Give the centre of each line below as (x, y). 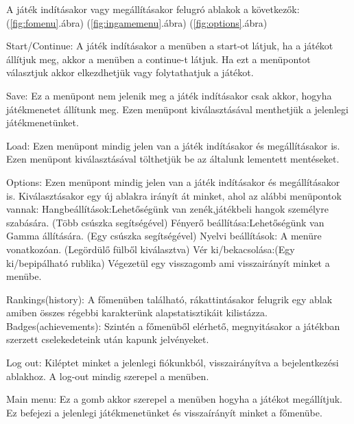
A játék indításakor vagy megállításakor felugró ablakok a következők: (153, 9)
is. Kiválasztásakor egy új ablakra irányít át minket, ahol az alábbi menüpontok (174, 195)
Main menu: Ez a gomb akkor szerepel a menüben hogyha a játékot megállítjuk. (174, 399)
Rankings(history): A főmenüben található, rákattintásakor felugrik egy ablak (169, 299)
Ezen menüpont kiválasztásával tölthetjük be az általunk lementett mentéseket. (173, 159)
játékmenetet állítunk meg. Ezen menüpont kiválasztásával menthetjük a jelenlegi (177, 109)
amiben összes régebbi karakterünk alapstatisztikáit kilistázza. (137, 313)
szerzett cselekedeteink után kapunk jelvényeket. (108, 339)
